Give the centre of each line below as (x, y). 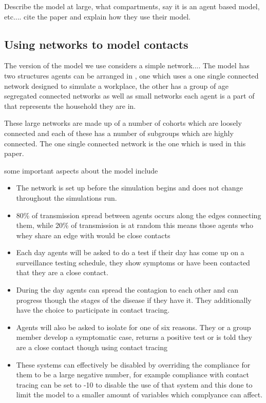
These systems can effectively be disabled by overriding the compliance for (133, 364)
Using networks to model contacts (96, 44)
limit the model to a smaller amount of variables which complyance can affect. (139, 395)
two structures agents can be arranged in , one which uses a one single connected (131, 75)
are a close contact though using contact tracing (92, 347)
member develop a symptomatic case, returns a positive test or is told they (134, 337)
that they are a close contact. (62, 272)
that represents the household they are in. (70, 105)
